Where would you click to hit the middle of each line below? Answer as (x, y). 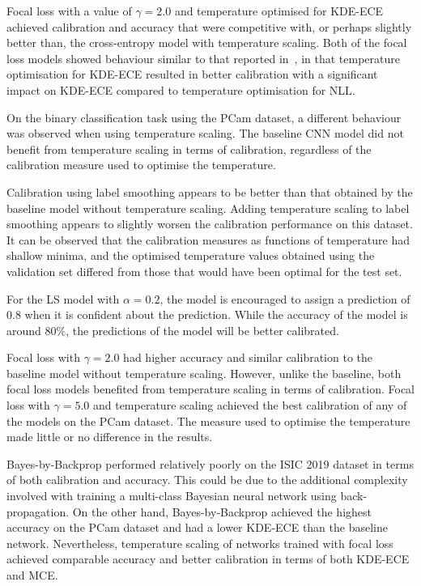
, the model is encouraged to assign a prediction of (285, 298)
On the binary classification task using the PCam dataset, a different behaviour (204, 117)
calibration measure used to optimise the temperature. (141, 165)
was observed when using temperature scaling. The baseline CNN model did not (205, 133)
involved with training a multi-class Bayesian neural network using (172, 496)
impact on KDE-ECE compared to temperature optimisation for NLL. (181, 89)
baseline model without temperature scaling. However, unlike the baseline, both (204, 373)
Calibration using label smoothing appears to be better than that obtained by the (210, 191)
